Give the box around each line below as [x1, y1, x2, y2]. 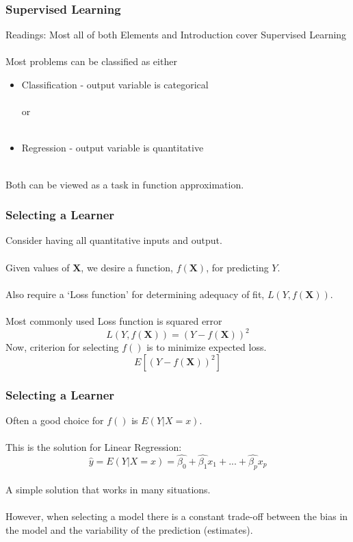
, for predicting [206, 260, 269, 274]
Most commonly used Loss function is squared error [5, 313, 222, 328]
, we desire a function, [81, 260, 174, 274]
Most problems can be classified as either [5, 54, 177, 69]
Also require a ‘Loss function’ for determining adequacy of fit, [5, 286, 265, 301]
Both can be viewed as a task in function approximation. [5, 177, 244, 191]
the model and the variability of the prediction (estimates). [5, 523, 253, 537]
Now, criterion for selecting [5, 340, 119, 354]
